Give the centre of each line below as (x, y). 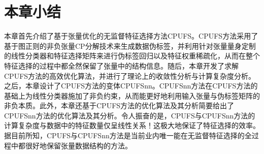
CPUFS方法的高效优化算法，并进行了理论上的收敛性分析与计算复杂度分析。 (130, 75)
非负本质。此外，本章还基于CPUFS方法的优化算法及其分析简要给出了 (119, 105)
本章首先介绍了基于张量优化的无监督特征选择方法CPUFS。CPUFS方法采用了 (131, 36)
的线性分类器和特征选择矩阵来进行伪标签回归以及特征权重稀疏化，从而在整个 (132, 56)
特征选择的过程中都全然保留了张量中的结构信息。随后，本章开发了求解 (121, 65)
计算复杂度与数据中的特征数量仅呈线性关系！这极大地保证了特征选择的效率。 (132, 125)
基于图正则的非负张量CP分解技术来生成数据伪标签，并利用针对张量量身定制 (130, 45)
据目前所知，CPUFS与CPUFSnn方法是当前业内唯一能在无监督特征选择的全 (128, 135)
